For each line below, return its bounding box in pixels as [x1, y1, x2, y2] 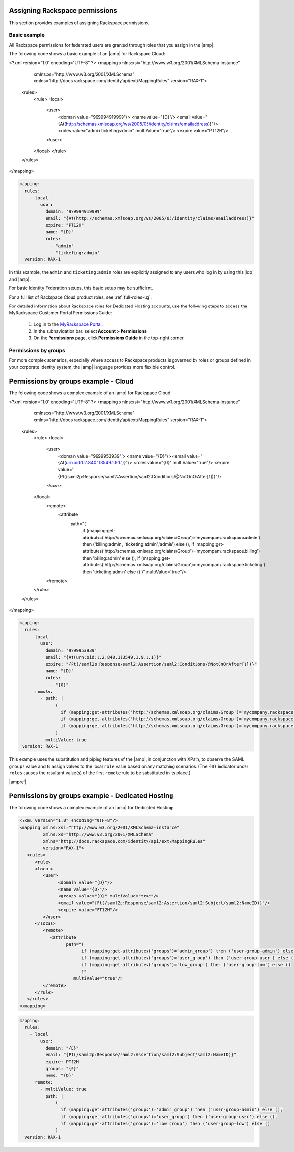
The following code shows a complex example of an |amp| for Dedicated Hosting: [9, 805, 174, 811]
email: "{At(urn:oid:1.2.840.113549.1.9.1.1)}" [45, 655, 162, 660]
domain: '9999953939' [45, 647, 98, 653]
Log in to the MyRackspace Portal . [33, 321, 103, 327]
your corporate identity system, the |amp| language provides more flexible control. [9, 364, 176, 370]
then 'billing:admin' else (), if [82, 555, 140, 561]
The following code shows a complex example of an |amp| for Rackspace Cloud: [9, 390, 171, 396]
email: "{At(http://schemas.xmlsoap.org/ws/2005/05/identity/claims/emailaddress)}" [45, 216, 255, 221]
